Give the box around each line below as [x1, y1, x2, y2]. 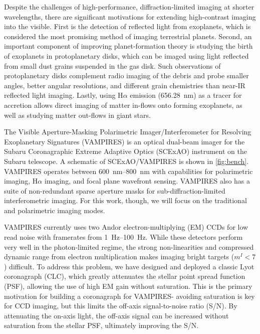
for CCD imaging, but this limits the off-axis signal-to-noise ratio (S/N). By [4, 300, 237, 311]
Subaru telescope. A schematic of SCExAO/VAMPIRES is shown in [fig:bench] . [4, 155, 249, 166]
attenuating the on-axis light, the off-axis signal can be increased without [4, 310, 229, 320]
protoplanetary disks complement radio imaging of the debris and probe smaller [4, 70, 249, 81]
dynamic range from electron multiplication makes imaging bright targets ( [4, 251, 234, 262]
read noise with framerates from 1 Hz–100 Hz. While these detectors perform [4, 232, 243, 242]
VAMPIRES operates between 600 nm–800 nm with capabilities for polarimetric [4, 165, 253, 176]
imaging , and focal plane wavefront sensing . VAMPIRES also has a [44, 176, 250, 186]
